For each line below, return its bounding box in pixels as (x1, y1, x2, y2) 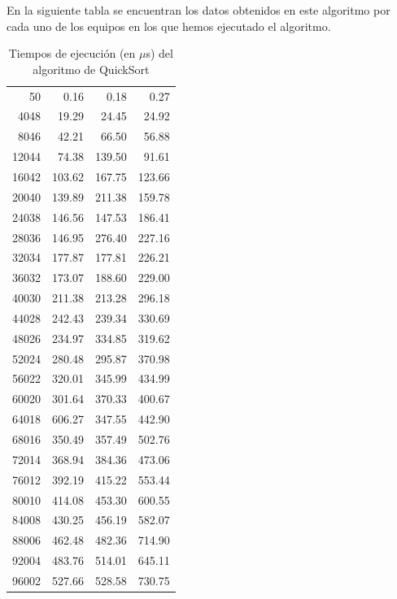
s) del (146, 45, 173, 62)
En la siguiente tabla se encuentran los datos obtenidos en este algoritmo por (7, 2, 390, 18)
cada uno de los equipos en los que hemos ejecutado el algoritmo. (7, 17, 331, 34)
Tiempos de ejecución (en (8, 45, 136, 62)
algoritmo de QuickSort (33, 60, 150, 77)
